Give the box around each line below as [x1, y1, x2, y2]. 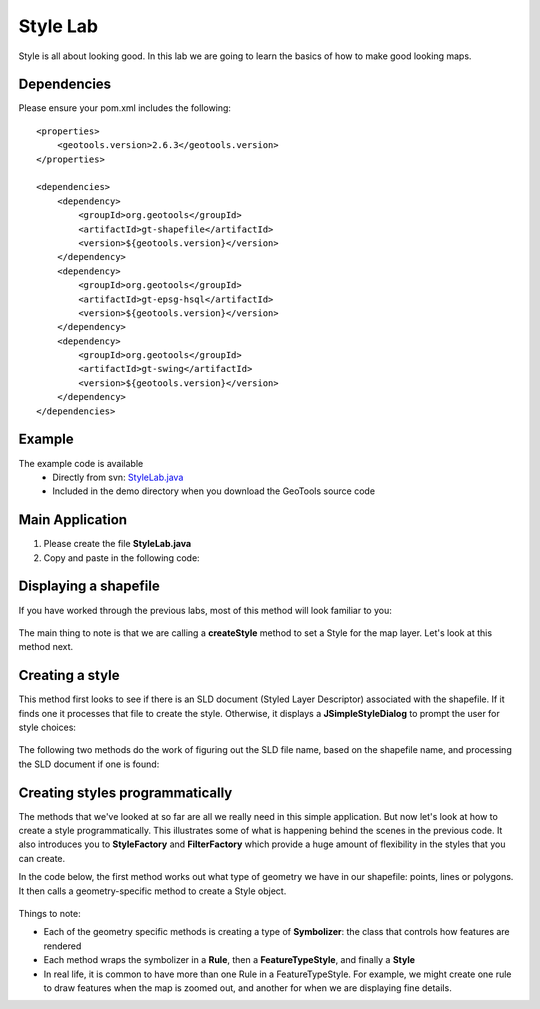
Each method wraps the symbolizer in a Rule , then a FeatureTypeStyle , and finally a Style [43, 954, 415, 966]
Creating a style [18, 667, 120, 684]
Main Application [18, 511, 128, 529]
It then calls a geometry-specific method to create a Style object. [18, 885, 287, 897]
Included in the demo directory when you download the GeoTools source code [52, 485, 375, 497]
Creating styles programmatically [18, 784, 233, 801]
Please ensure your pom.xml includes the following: [18, 102, 232, 114]
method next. [18, 641, 74, 653]
